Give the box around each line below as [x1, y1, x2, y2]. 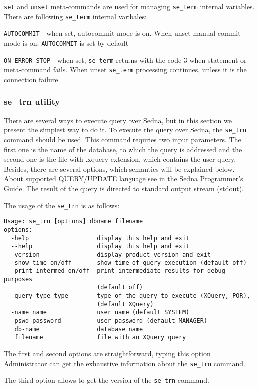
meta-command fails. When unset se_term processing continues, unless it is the [4, 64, 247, 75]
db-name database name [14, 325, 143, 333]
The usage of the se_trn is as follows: [4, 200, 120, 210]
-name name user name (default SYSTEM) [11, 309, 190, 316]
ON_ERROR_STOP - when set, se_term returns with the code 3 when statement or [4, 54, 247, 65]
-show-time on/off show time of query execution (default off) [11, 259, 247, 266]
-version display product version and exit [11, 251, 211, 258]
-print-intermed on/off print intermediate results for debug [11, 267, 225, 275]
